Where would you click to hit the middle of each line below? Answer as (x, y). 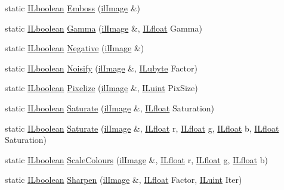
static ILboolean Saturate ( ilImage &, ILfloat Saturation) (110, 108)
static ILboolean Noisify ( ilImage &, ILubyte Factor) (101, 68)
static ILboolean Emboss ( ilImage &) (72, 8)
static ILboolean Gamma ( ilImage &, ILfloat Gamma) (104, 28)
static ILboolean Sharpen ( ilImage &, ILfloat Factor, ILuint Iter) (124, 180)
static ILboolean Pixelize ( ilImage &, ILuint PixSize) (101, 88)
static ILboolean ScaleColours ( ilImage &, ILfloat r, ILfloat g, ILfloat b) (136, 159)
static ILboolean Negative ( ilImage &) (75, 48)
